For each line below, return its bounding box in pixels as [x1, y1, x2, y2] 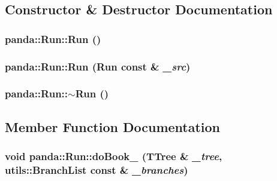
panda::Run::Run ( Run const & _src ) [5, 59, 191, 73]
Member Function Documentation [5, 117, 221, 136]
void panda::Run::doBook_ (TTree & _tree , [5, 149, 222, 164]
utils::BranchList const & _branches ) [5, 162, 188, 177]
